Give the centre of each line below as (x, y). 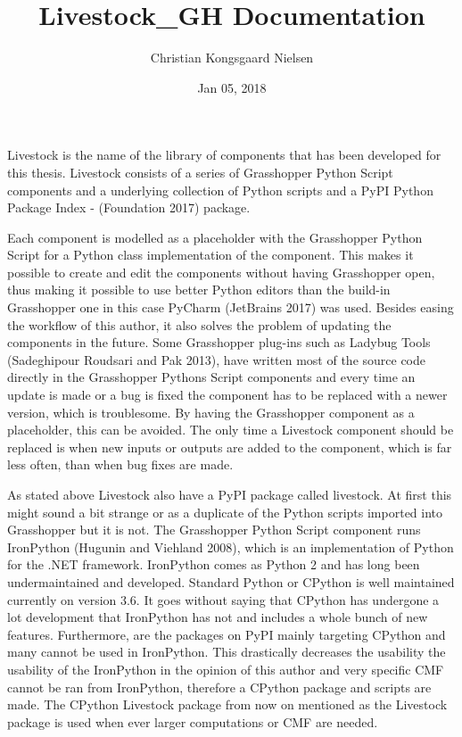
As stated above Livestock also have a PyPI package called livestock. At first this (230, 494)
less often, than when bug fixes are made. (120, 464)
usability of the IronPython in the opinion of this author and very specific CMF (226, 669)
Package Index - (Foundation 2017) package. (129, 207)
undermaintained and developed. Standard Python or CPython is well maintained (231, 581)
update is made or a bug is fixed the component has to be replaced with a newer (227, 395)
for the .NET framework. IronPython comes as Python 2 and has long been (214, 564)
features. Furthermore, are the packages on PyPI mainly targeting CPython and (227, 634)
